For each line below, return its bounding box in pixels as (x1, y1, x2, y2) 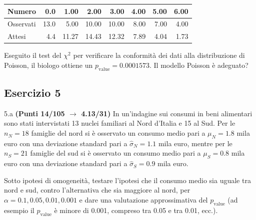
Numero (7, 5, 36, 16)
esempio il (4, 205, 34, 215)
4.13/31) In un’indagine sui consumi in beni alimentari (81, 108, 252, 118)
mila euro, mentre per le (158, 138, 232, 148)
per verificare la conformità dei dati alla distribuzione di (73, 50, 245, 60)
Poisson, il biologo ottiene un (4, 59, 93, 70)
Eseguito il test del (4, 50, 61, 60)
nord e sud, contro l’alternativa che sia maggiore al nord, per (4, 185, 190, 195)
